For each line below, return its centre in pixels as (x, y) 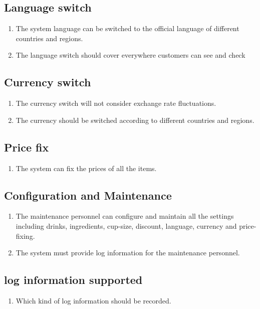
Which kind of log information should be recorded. (93, 300)
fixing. (25, 236)
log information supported (73, 280)
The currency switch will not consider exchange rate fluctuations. (116, 103)
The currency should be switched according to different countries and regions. (135, 120)
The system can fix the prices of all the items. (86, 168)
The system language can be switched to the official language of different (127, 28)
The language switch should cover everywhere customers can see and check (131, 55)
